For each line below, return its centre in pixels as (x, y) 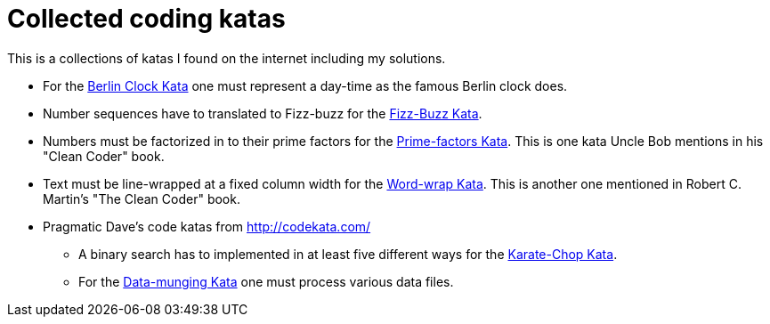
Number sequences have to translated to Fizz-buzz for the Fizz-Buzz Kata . (263, 113)
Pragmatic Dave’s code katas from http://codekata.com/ (207, 226)
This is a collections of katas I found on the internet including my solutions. (227, 58)
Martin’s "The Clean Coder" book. (142, 198)
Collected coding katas (146, 19)
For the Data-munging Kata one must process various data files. (266, 281)
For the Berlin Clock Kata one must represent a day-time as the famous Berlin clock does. (305, 85)
